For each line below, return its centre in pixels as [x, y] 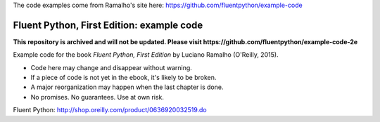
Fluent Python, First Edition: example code [108, 25]
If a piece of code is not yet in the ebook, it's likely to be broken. [123, 78]
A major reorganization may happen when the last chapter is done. [127, 87]
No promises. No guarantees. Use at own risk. [97, 97]
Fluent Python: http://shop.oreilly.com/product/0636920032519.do [110, 110]
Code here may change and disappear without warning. [112, 67]
